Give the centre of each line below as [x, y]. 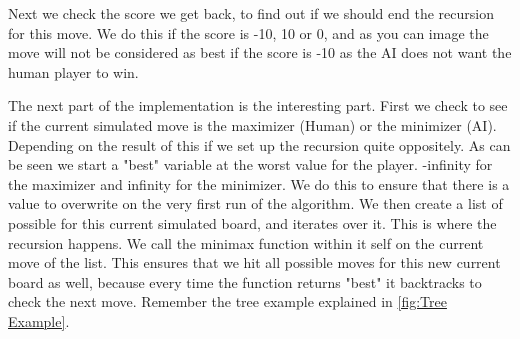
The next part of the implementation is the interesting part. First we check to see [258, 105]
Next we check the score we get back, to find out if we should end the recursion [251, 13]
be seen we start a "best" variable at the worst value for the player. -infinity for [250, 164]
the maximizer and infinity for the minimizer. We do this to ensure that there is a [259, 183]
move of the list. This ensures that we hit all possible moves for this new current [254, 262]
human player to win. [73, 71]
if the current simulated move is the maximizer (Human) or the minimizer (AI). [252, 124]
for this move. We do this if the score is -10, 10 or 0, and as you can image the [248, 32]
